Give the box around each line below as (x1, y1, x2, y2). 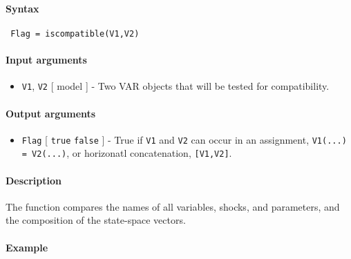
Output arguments (6, 106, 96, 120)
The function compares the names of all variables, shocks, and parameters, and (6, 199, 340, 213)
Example (6, 240, 48, 254)
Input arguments (6, 52, 87, 67)
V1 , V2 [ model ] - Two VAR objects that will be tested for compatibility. (21, 79, 330, 93)
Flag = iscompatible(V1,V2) (10, 28, 140, 39)
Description (6, 173, 62, 187)
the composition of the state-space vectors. (6, 213, 186, 227)
